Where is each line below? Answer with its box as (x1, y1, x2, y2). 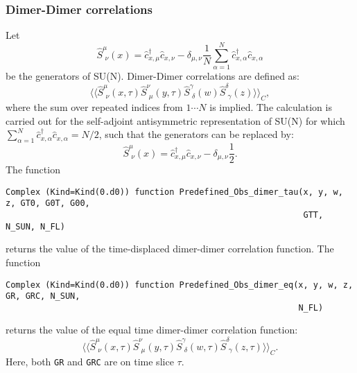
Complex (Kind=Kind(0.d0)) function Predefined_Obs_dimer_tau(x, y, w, (6, 186, 343, 197)
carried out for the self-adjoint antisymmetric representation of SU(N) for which (6, 113, 345, 128)
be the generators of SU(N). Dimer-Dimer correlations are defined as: (6, 68, 299, 83)
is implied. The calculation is (209, 100, 332, 114)
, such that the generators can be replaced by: (98, 127, 294, 141)
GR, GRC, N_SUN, (6, 291, 80, 302)
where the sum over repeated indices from (6, 100, 183, 114)
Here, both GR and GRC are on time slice (6, 354, 174, 368)
